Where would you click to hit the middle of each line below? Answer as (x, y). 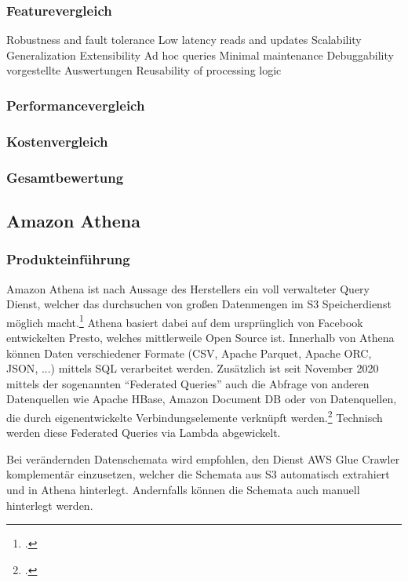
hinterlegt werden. (50, 505)
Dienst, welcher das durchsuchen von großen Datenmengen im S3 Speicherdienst (199, 304)
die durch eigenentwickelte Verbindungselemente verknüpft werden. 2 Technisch (195, 416)
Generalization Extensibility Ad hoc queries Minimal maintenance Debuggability (200, 55)
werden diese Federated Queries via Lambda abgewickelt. (144, 433)
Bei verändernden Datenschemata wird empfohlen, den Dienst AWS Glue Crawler (203, 458)
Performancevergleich (76, 105)
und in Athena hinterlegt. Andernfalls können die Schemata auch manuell (183, 489)
